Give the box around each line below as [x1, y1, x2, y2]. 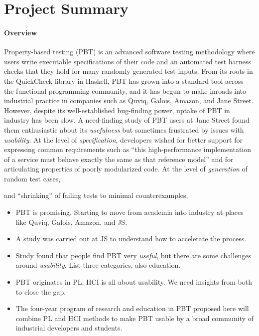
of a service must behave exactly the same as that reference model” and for [4, 154, 234, 164]
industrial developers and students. [15, 323, 123, 333]
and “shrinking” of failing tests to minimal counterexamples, [4, 190, 188, 200]
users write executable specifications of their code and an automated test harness [4, 56, 252, 66]
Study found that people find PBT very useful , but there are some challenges [15, 250, 251, 260]
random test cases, [4, 173, 61, 183]
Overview [4, 27, 37, 37]
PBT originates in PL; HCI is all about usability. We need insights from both [15, 277, 252, 287]
